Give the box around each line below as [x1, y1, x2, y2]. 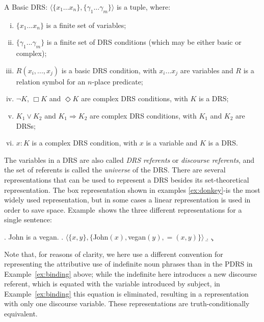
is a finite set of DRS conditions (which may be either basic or [46, 37, 242, 47]
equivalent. [4, 308, 38, 319]
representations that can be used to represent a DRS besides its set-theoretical [4, 174, 249, 185]
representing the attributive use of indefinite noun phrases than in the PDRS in [4, 258, 253, 269]
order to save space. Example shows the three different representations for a [4, 204, 242, 215]
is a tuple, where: [116, 2, 171, 12]
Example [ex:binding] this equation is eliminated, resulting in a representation [4, 288, 249, 299]
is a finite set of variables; [46, 19, 126, 30]
